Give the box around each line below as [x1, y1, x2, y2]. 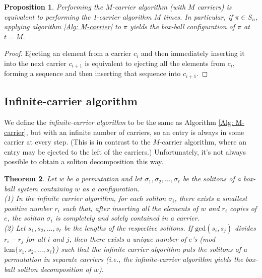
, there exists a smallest [174, 193, 247, 203]
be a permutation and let [67, 173, 142, 184]
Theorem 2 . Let [4, 173, 57, 184]
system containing [17, 183, 73, 193]
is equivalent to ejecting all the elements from [85, 57, 225, 68]
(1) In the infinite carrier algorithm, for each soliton [4, 193, 166, 203]
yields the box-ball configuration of [129, 21, 235, 32]
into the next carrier [4, 57, 67, 68]
